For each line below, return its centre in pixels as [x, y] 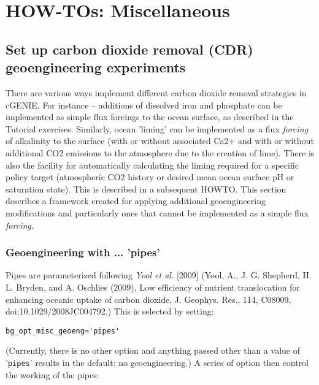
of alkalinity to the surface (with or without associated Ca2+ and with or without [160, 141]
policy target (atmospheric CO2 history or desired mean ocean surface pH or [150, 177]
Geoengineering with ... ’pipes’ [83, 252]
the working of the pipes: [52, 374]
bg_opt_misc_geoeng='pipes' [63, 331]
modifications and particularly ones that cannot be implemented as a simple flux [157, 212]
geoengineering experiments [96, 67]
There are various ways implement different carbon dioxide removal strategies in [156, 92]
